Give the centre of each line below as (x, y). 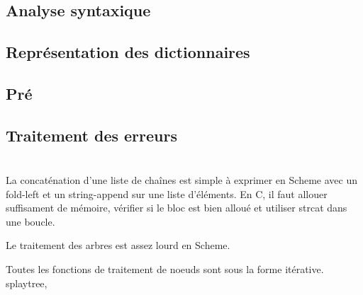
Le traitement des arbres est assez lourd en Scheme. (118, 245)
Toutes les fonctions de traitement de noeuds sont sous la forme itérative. (165, 269)
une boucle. (30, 221)
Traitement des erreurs (92, 135)
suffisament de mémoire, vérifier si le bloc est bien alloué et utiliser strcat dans (177, 208)
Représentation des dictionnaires (128, 51)
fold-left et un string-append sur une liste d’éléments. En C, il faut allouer (167, 193)
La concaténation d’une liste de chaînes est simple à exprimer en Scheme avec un (181, 180)
